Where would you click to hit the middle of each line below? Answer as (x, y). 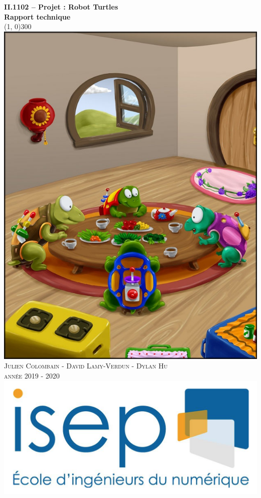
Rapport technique (37, 16)
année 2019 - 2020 (32, 375)
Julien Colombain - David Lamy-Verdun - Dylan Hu (86, 366)
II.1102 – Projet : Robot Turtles (61, 7)
